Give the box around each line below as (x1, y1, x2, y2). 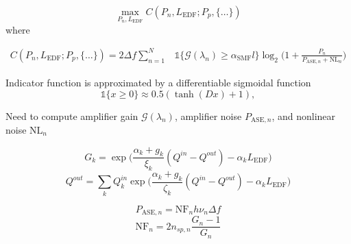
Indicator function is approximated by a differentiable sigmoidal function (5, 75, 311, 89)
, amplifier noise (174, 108, 242, 123)
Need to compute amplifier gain (5, 108, 138, 123)
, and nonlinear (271, 108, 336, 123)
